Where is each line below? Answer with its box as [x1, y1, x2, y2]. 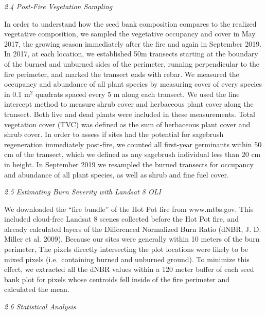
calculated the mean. [4, 284, 69, 294]
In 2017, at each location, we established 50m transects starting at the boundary [4, 48, 258, 59]
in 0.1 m [4, 88, 30, 99]
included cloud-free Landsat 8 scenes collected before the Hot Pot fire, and [4, 213, 239, 224]
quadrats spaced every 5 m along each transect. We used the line [35, 88, 240, 99]
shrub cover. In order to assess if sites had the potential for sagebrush [4, 129, 224, 140]
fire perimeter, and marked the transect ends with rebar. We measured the [4, 68, 239, 79]
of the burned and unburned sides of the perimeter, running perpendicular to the [4, 58, 259, 69]
